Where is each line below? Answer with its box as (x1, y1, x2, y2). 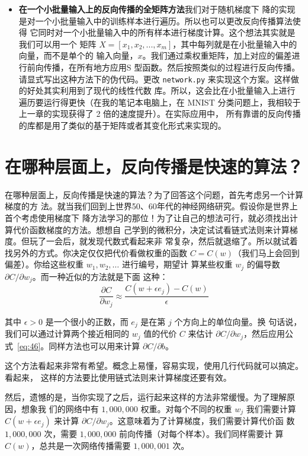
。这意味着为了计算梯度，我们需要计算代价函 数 (109, 414, 295, 427)
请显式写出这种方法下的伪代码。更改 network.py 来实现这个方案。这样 (18, 72, 291, 85)
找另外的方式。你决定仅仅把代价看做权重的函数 (5, 246, 187, 259)
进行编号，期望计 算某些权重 (121, 258, 233, 270)
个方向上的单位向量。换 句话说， (174, 315, 302, 327)
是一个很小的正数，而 (45, 315, 129, 327)
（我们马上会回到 (233, 246, 300, 259)
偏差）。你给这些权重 (5, 258, 84, 270)
